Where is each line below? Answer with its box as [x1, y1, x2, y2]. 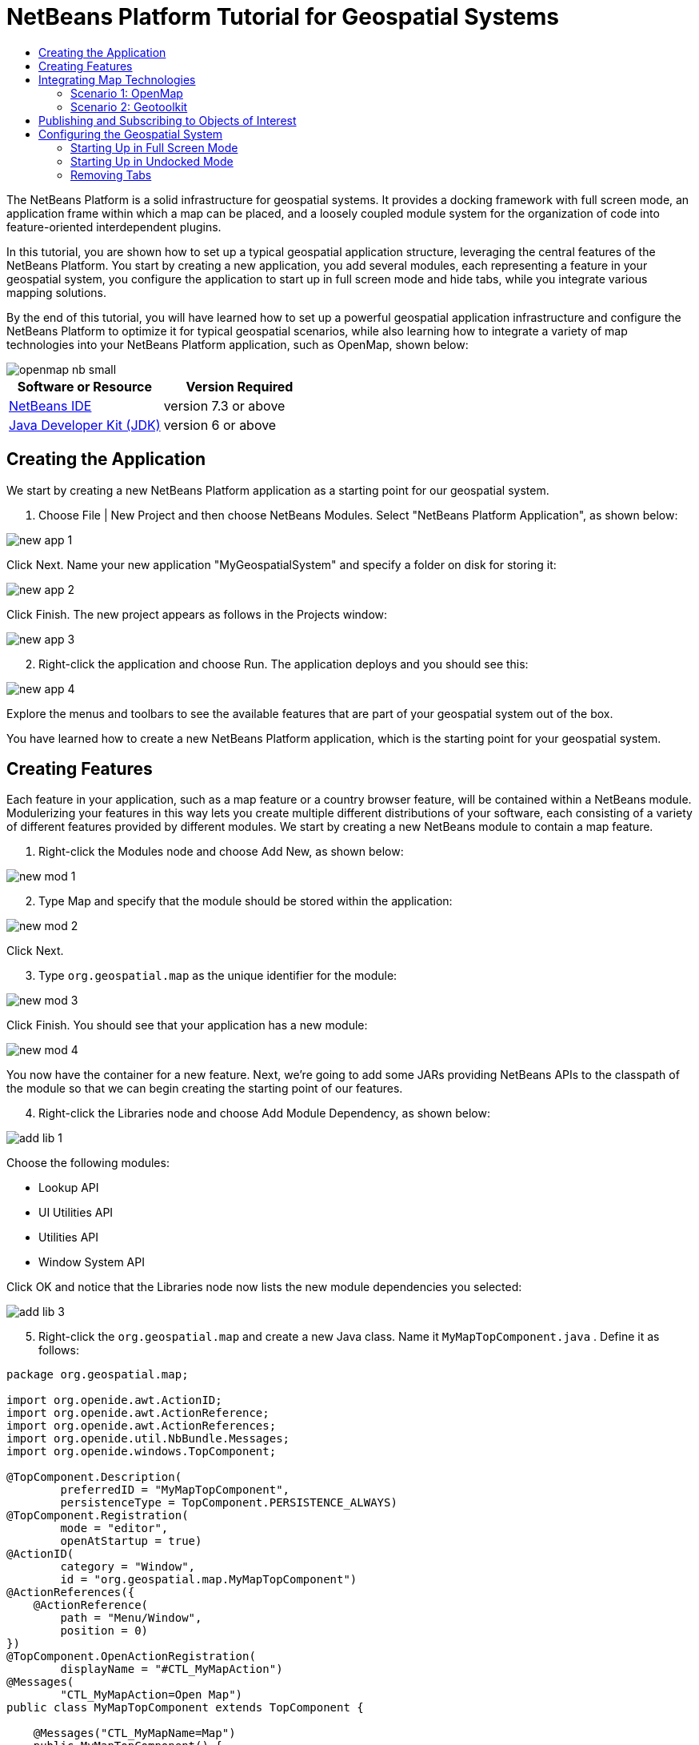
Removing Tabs [70, 167, 152, 182]
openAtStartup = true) [60, 1534, 202, 1548]
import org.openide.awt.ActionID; [6, 1394, 222, 1407]
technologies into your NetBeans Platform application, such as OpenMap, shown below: [6, 337, 469, 351]
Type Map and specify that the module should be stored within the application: [38, 894, 453, 909]
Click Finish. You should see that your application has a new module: [6, 1018, 368, 1033]
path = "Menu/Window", [60, 1611, 202, 1625]
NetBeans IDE [9, 397, 92, 414]
